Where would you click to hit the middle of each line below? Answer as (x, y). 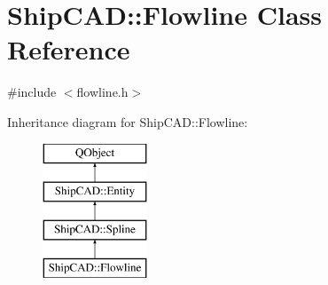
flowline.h (102, 92)
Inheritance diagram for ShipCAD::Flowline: (128, 121)
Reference (69, 49)
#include (32, 92)
